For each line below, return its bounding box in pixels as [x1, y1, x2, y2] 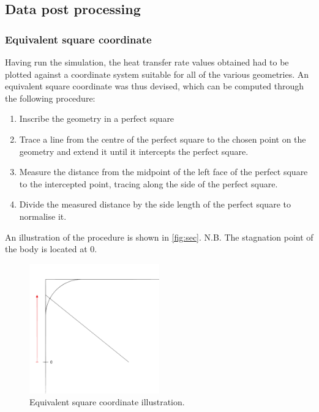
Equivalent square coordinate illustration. [29, 395, 185, 408]
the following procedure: [5, 91, 96, 104]
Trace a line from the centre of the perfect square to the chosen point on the [19, 132, 306, 145]
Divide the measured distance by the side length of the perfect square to [19, 198, 291, 211]
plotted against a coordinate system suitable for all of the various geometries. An [5, 67, 309, 80]
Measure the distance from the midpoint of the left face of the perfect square [19, 165, 308, 178]
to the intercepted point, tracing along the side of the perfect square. [19, 177, 278, 190]
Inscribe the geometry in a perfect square [19, 112, 175, 125]
